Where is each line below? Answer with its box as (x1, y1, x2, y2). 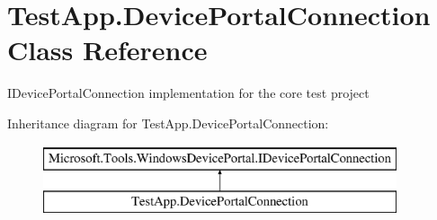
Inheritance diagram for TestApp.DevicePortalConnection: (7, 113, 329, 132)
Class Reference (7, 31, 208, 68)
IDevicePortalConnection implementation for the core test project (7, 84, 370, 102)
